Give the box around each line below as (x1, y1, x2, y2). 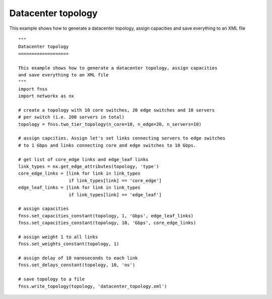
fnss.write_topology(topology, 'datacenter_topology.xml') (18, 283, 167, 289)
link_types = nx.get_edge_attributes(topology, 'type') (18, 164, 159, 169)
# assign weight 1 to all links (18, 234, 98, 240)
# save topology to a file (18, 276, 85, 282)
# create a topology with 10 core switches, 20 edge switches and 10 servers (18, 107, 215, 113)
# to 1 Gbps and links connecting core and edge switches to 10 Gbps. (18, 142, 196, 148)
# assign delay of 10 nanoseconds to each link (18, 255, 138, 261)
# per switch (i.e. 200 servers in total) (18, 114, 125, 120)
